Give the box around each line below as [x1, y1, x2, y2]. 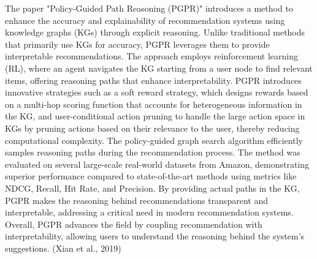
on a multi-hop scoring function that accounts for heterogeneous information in [5, 97, 302, 110]
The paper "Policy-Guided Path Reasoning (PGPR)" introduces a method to [5, 2, 293, 14]
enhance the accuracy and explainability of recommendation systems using [5, 13, 285, 26]
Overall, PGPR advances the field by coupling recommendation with [5, 217, 262, 230]
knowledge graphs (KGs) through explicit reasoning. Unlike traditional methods [5, 26, 305, 39]
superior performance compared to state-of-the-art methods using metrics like [5, 170, 297, 182]
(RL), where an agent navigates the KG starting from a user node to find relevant [5, 61, 313, 74]
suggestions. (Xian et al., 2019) [5, 241, 121, 254]
